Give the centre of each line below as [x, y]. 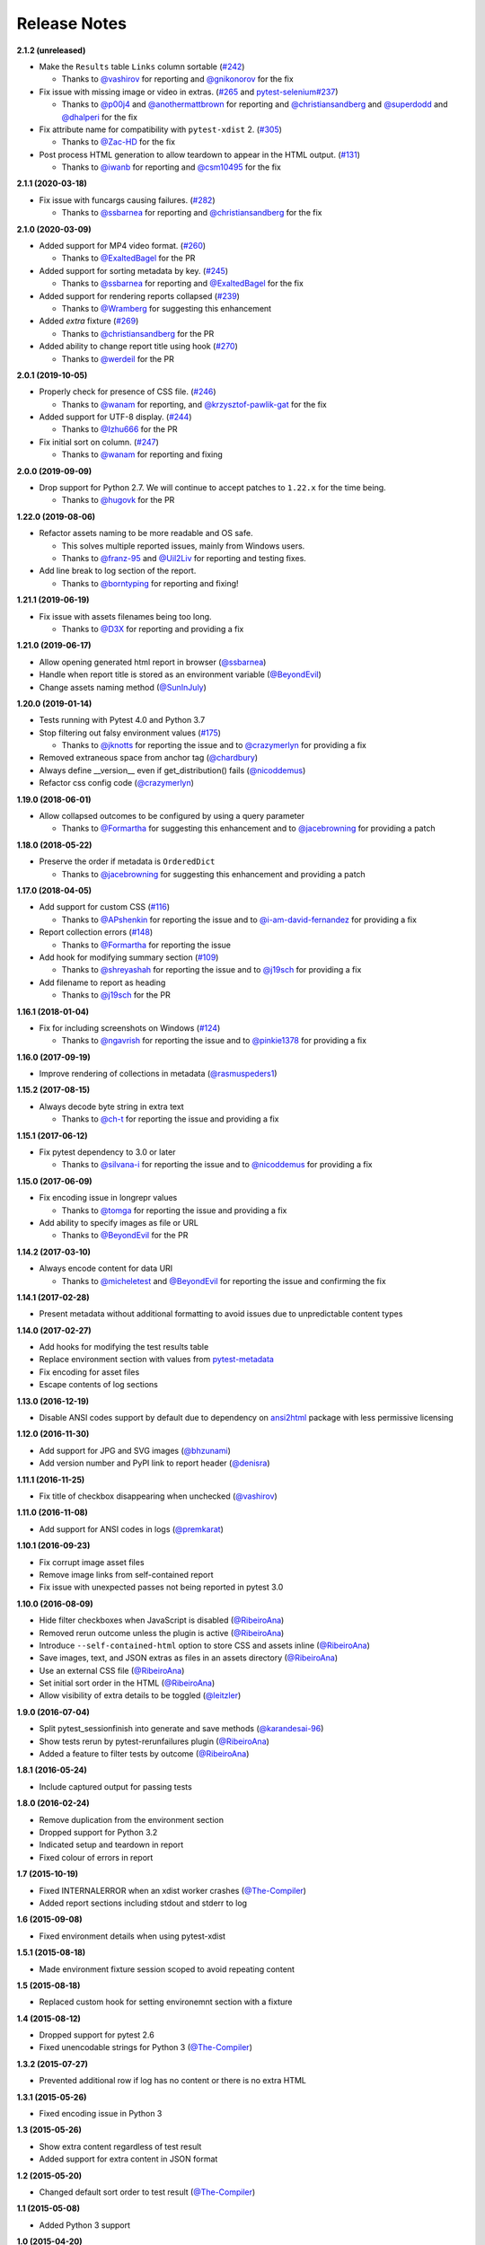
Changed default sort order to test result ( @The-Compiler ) [147, 2192]
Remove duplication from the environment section [132, 1819]
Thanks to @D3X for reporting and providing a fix [153, 629]
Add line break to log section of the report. [118, 571]
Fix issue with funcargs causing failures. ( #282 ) [127, 200]
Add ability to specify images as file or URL [119, 1222]
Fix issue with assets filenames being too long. [125, 616]
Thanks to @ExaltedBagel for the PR [128, 258]
